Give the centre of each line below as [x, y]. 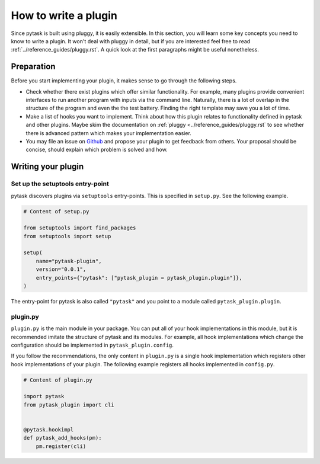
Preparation [33, 67]
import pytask [44, 396]
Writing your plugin [47, 167]
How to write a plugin [64, 15]
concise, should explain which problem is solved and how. [97, 150]
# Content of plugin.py [58, 380]
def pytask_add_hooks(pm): [63, 438]
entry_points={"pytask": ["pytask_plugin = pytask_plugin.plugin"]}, [139, 278]
